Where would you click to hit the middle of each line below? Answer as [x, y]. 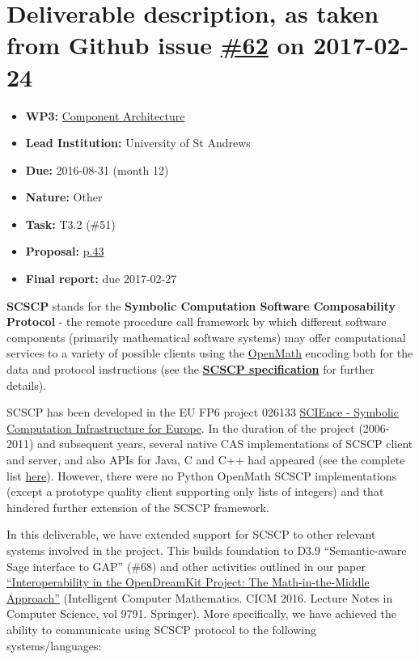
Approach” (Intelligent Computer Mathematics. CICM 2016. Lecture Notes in [200, 597]
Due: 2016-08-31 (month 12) [97, 169]
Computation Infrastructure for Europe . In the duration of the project [181, 427]
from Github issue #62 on [156, 45]
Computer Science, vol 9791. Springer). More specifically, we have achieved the [202, 613]
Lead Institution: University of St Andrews [138, 143]
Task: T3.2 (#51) [70, 224]
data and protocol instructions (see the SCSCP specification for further [191, 369]
